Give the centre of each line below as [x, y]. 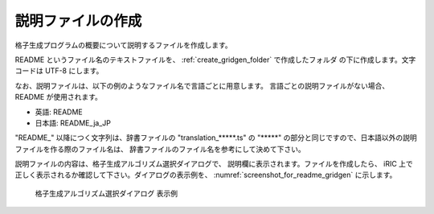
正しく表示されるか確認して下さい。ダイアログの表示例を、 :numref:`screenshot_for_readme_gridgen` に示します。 [206, 175]
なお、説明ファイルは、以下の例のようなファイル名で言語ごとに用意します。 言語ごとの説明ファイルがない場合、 [202, 85]
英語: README [59, 112]
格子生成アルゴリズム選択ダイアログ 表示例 [106, 193]
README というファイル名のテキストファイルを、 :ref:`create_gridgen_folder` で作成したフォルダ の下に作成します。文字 [215, 60]
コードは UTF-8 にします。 [59, 71]
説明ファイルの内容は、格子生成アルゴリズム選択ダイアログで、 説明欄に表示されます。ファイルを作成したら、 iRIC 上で [214, 164]
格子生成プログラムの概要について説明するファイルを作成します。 [123, 45]
